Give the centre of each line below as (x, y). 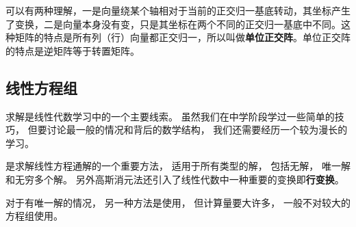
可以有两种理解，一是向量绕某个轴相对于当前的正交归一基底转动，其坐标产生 (178, 10)
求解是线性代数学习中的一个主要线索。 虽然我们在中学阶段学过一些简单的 (170, 116)
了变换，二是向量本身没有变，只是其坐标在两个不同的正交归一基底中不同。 (173, 24)
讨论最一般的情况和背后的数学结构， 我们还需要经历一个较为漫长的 (197, 130)
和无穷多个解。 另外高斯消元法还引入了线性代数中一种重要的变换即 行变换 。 (175, 179)
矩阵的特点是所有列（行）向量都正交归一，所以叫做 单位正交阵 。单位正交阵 (182, 37)
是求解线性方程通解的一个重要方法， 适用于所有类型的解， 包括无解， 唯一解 (178, 166)
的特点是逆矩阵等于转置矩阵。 (73, 50)
